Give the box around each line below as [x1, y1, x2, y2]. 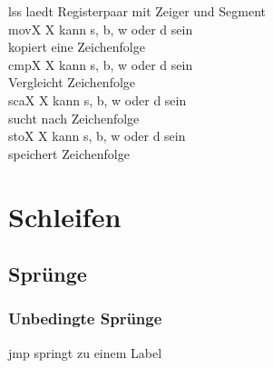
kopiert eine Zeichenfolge [8, 37, 145, 56]
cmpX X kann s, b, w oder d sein [8, 55, 193, 74]
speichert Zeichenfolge [8, 144, 130, 163]
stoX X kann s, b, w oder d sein [8, 126, 186, 145]
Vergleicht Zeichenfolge [8, 73, 136, 92]
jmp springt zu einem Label [8, 343, 162, 362]
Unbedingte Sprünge [8, 307, 162, 330]
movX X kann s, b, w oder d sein [8, 19, 193, 38]
